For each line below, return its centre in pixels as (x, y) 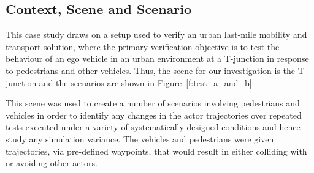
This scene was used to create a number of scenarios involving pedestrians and (153, 103)
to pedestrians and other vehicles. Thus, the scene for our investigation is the (151, 70)
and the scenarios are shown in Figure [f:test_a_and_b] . (147, 82)
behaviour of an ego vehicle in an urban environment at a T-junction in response (157, 58)
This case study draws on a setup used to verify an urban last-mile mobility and (156, 35)
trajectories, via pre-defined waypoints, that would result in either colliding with (156, 151)
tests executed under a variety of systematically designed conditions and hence (153, 127)
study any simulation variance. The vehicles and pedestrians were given (140, 138)
